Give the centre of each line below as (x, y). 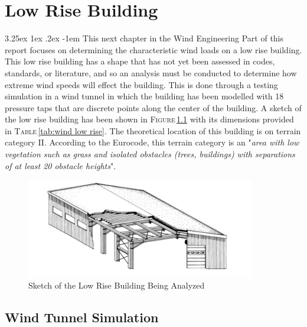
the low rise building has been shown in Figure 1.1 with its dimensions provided (149, 119)
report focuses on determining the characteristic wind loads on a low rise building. (153, 49)
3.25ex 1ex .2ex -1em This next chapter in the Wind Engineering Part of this (144, 38)
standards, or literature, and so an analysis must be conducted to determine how (151, 72)
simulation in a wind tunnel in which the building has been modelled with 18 (144, 96)
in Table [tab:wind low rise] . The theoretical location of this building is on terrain (153, 130)
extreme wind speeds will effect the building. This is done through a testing (141, 84)
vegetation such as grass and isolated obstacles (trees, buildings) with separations (150, 154)
